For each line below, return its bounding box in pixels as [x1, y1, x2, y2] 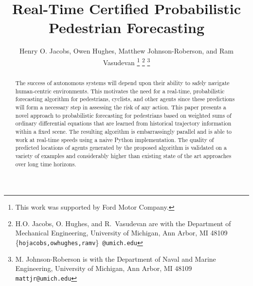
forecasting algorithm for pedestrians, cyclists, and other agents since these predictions [15, 95, 235, 103]
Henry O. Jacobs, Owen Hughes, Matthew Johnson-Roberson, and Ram [19, 46, 234, 56]
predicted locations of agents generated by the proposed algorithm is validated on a [15, 143, 227, 152]
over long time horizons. [15, 160, 76, 168]
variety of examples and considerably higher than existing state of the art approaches [15, 151, 232, 160]
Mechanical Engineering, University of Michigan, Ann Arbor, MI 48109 [15, 228, 228, 238]
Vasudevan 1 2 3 [103, 55, 150, 67]
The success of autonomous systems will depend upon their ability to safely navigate [15, 78, 230, 87]
